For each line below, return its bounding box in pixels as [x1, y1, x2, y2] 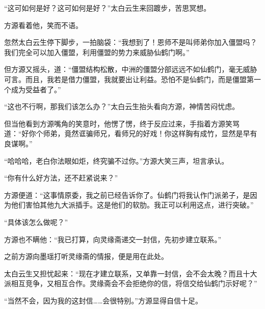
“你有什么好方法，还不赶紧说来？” [4, 172, 118, 183]
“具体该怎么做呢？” [4, 216, 68, 227]
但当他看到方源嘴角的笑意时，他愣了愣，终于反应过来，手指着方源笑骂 [4, 118, 240, 128]
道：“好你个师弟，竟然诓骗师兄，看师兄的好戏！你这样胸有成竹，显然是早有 [4, 128, 257, 139]
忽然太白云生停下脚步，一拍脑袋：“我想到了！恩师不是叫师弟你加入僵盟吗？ [4, 37, 257, 47]
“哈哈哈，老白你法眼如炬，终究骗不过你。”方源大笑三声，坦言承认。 [4, 155, 229, 166]
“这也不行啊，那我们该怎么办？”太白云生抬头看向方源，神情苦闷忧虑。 [4, 101, 240, 112]
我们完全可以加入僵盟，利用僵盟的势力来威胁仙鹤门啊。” [4, 46, 190, 57]
